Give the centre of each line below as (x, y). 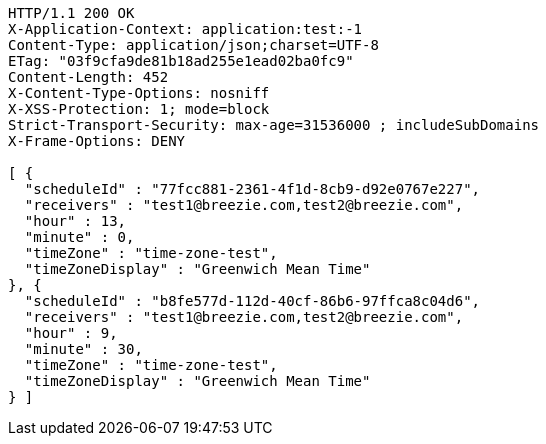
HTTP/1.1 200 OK (71, 13)
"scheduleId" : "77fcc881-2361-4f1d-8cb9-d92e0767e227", (252, 189)
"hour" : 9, (71, 333)
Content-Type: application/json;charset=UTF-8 (193, 45)
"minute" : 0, (79, 237)
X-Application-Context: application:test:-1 (185, 29)
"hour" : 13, (75, 221)
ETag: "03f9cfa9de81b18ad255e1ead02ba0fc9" (181, 61)
